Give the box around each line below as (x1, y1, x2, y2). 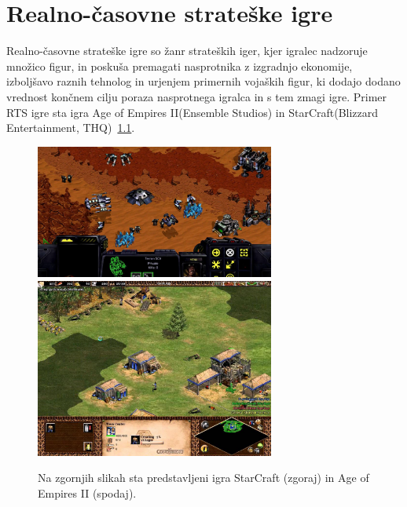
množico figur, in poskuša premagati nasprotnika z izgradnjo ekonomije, (6, 57, 353, 74)
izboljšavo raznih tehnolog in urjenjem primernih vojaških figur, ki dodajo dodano (6, 73, 401, 89)
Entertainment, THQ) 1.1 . (6, 119, 135, 136)
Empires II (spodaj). (38, 484, 137, 501)
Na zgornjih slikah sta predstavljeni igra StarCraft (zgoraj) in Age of (38, 469, 369, 486)
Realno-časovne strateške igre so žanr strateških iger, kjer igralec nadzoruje (6, 42, 368, 59)
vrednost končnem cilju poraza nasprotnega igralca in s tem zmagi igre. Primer (6, 88, 387, 104)
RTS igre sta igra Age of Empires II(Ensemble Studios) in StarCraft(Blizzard (6, 104, 379, 120)
